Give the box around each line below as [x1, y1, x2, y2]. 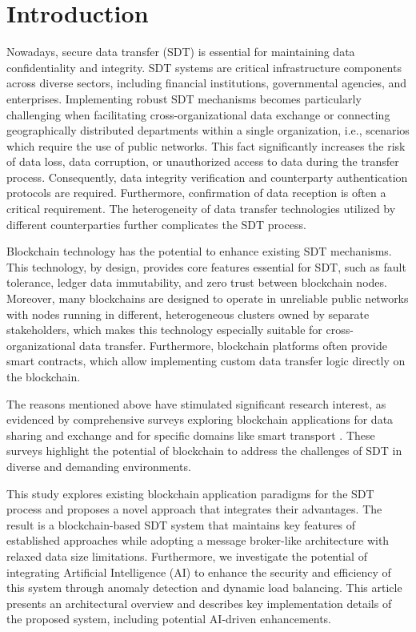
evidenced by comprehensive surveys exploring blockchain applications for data [6, 411, 394, 428]
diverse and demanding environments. [6, 457, 191, 474]
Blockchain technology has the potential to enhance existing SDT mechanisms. [6, 243, 392, 260]
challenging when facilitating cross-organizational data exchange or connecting [6, 106, 390, 123]
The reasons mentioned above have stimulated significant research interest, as [6, 395, 386, 412]
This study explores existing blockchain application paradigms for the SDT [6, 485, 374, 501]
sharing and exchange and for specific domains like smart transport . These [6, 426, 375, 443]
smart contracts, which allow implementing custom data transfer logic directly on [6, 352, 406, 369]
